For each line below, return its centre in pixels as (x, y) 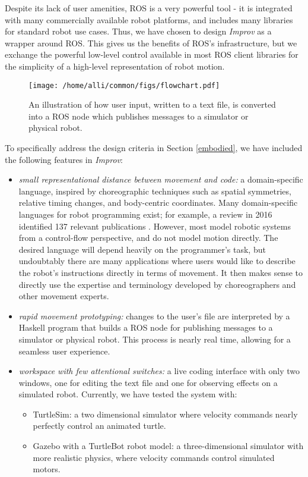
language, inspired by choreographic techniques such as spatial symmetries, (155, 191)
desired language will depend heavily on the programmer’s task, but (142, 249)
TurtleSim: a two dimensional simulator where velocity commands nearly (165, 414)
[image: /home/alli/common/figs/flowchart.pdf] (124, 85)
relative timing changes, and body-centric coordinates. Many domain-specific (158, 203)
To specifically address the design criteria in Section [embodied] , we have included (154, 148)
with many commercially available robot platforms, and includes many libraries (149, 19)
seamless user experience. (64, 351)
